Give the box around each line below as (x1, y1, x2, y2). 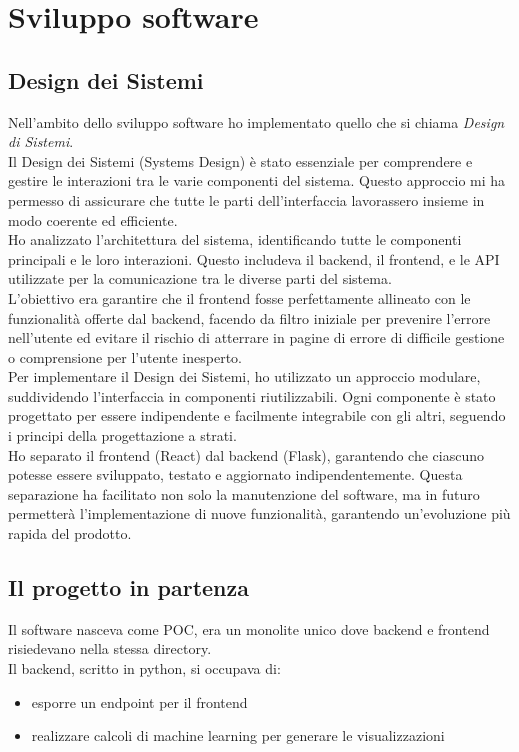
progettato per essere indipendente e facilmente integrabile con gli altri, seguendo (8, 405, 506, 426)
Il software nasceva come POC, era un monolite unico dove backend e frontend (8, 618, 490, 639)
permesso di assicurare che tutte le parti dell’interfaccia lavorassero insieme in (8, 189, 485, 210)
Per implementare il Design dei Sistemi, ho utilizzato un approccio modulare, (8, 366, 481, 387)
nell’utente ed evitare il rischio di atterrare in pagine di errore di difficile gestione (8, 327, 505, 348)
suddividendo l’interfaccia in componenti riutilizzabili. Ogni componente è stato (8, 385, 496, 406)
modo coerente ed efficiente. (8, 209, 178, 230)
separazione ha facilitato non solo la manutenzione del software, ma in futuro (8, 483, 480, 504)
